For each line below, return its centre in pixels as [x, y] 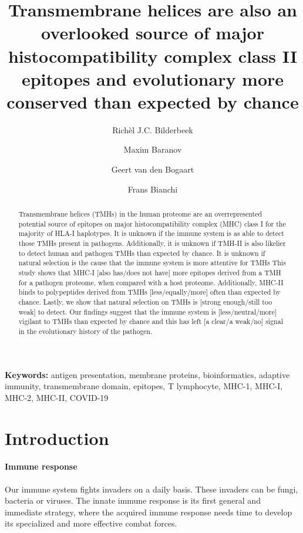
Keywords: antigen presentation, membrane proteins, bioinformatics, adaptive [147, 374]
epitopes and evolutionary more [153, 78]
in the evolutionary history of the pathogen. [85, 331]
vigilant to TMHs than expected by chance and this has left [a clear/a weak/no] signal [151, 321]
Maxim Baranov [153, 149]
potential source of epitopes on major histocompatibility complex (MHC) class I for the [152, 223]
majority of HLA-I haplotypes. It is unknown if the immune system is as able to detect [151, 233]
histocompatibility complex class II [153, 55]
